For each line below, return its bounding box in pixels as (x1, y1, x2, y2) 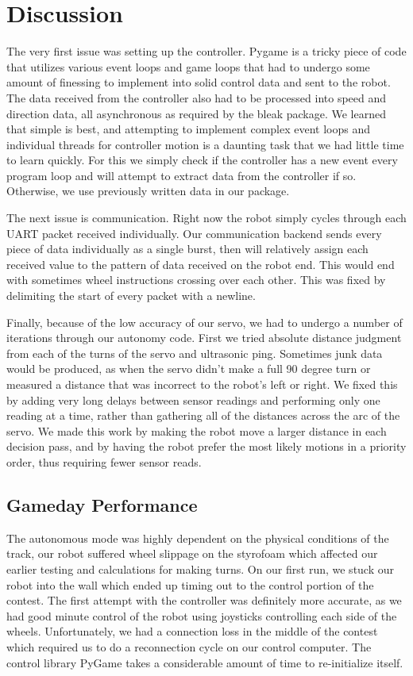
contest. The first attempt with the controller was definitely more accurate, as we (6, 592, 402, 609)
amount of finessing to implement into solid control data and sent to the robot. (6, 74, 391, 90)
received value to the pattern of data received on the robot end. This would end (6, 255, 395, 272)
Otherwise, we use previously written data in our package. (6, 182, 290, 199)
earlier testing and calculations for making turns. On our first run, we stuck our (6, 560, 395, 577)
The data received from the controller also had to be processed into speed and (6, 89, 387, 106)
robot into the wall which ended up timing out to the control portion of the (6, 576, 374, 593)
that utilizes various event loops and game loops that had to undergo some (6, 58, 370, 75)
